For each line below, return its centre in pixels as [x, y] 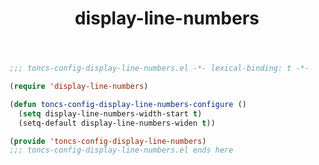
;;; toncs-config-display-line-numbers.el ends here [121, 150]
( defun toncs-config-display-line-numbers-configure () [128, 104]
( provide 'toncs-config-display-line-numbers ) [108, 141]
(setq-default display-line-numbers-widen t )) [117, 123]
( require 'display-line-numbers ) [79, 87]
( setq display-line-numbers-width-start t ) [110, 113]
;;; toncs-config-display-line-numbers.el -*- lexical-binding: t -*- [159, 68]
